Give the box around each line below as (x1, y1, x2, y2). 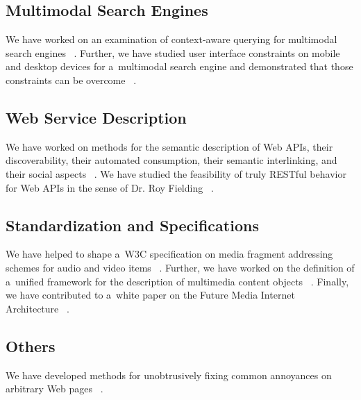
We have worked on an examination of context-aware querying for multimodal (6, 32, 337, 47)
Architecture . (6, 301, 69, 315)
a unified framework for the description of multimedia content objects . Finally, (6, 274, 349, 288)
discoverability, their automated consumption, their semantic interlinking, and (6, 153, 337, 167)
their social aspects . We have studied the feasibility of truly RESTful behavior (6, 166, 346, 181)
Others (6, 335, 56, 356)
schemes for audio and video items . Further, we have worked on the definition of (6, 260, 355, 274)
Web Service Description (6, 106, 187, 128)
